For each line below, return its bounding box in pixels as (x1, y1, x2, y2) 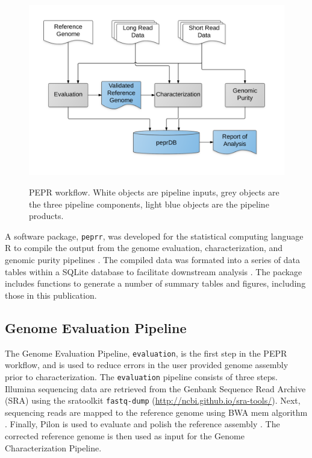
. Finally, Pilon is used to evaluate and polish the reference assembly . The (5, 418, 280, 430)
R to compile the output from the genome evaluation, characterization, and (5, 241, 283, 254)
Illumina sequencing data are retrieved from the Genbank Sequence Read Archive (5, 382, 306, 395)
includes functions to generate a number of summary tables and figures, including (5, 277, 306, 290)
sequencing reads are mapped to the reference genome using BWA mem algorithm (5, 406, 308, 418)
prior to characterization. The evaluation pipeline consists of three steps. (5, 370, 278, 383)
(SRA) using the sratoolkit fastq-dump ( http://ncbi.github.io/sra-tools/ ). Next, (5, 394, 301, 407)
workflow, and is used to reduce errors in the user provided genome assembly (5, 358, 289, 371)
